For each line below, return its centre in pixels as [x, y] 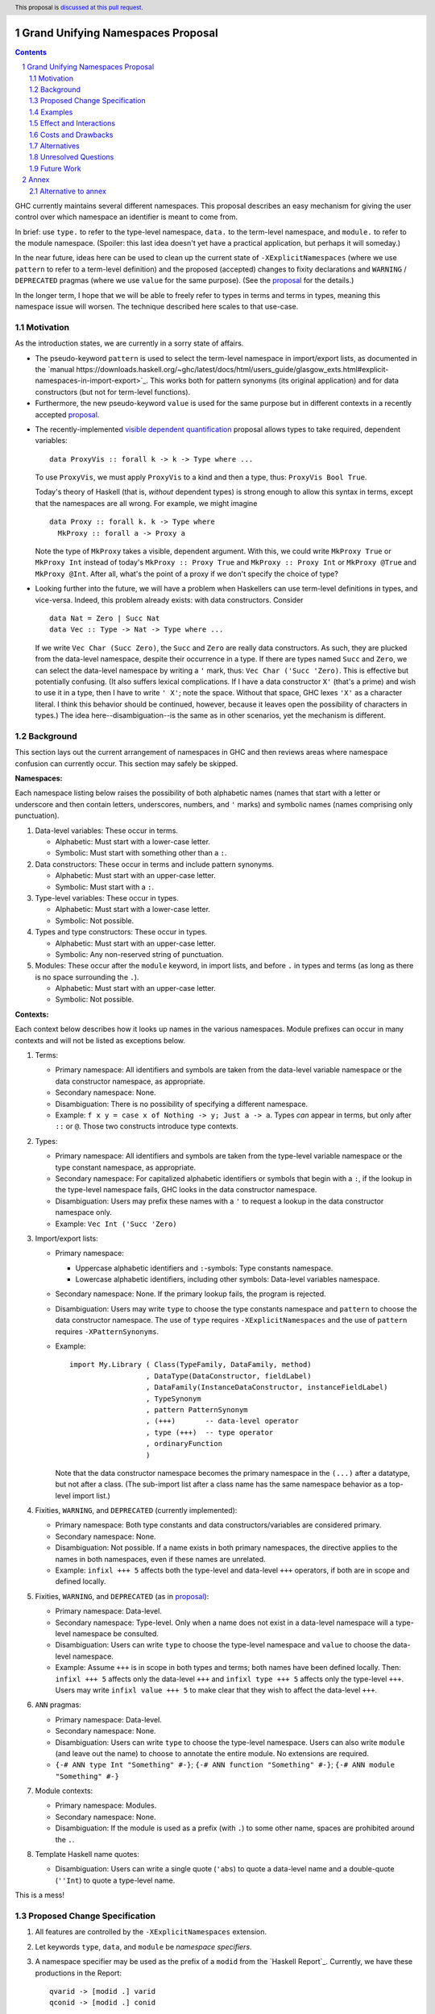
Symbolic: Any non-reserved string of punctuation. [139, 954]
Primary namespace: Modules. [106, 1805]
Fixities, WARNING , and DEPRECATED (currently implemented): [136, 1510]
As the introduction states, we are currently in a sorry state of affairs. [129, 343]
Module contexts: [64, 1791]
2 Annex [36, 180]
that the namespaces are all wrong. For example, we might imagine [146, 503]
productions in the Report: [79, 1973]
